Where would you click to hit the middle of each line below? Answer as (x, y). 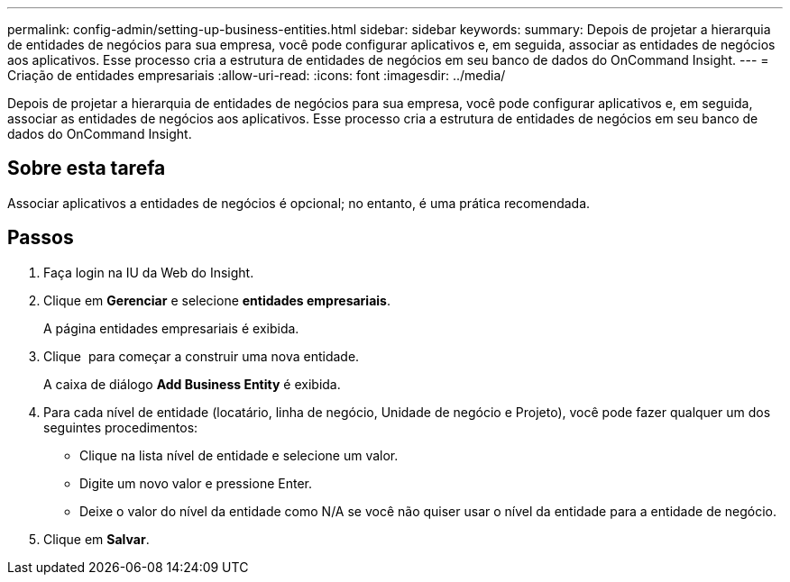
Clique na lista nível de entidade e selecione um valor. (239, 455)
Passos (41, 238)
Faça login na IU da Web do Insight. (149, 272)
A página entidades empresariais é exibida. (171, 328)
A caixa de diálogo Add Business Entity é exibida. (192, 384)
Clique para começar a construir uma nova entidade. (202, 356)
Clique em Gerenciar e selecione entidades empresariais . (217, 300)
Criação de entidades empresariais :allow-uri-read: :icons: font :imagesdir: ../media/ (257, 75)
